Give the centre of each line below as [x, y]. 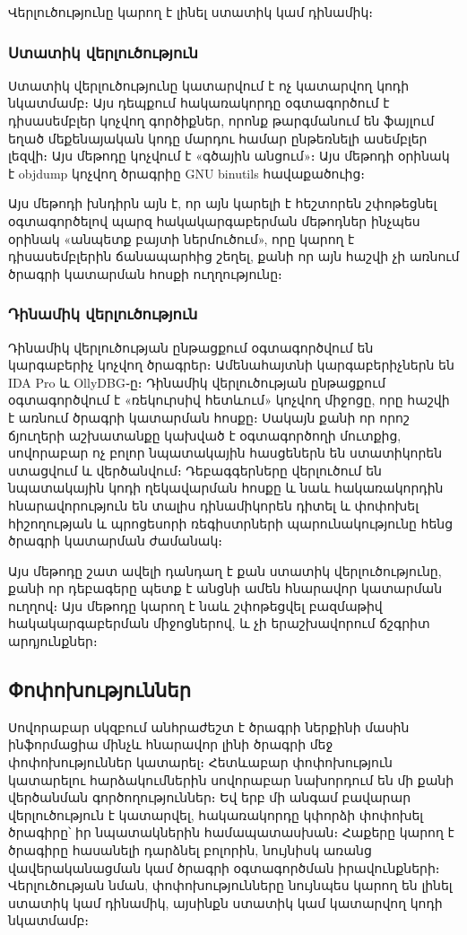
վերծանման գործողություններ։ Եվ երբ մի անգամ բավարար [210, 797]
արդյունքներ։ [53, 641]
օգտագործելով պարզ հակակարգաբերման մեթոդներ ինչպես [214, 220]
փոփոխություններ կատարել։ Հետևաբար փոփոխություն [200, 762]
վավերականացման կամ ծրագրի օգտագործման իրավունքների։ [224, 867]
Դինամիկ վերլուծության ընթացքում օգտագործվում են [191, 347]
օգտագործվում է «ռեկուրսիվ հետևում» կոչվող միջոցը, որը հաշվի [229, 400]
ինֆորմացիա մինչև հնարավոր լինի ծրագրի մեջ [171, 744]
